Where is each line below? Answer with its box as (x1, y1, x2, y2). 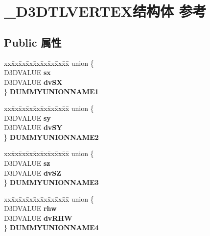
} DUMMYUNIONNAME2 (4, 131, 99, 142)
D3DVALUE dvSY (4, 122, 63, 132)
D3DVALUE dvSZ (4, 167, 62, 178)
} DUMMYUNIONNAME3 (4, 177, 99, 187)
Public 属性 (4, 34, 62, 50)
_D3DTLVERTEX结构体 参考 (4, 1, 207, 21)
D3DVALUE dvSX (4, 77, 63, 87)
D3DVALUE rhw (4, 203, 57, 213)
